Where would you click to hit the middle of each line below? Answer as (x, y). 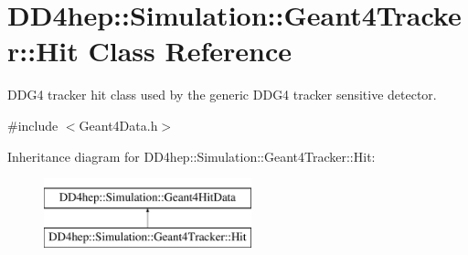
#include (33, 125)
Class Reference (190, 51)
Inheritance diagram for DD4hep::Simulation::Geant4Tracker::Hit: (191, 156)
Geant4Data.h (118, 125)
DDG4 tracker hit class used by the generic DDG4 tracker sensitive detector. (222, 95)
